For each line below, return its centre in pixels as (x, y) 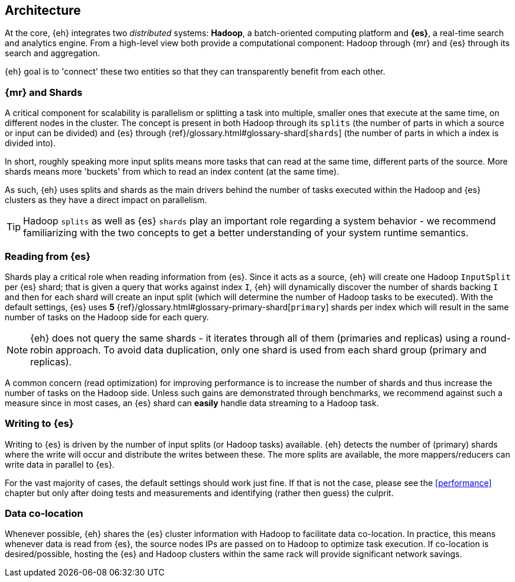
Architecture (43, 10)
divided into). (30, 143)
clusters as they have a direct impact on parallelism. (106, 200)
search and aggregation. (52, 53)
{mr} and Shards (44, 92)
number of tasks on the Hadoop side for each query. (107, 317)
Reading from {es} (48, 256)
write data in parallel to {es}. (60, 464)
